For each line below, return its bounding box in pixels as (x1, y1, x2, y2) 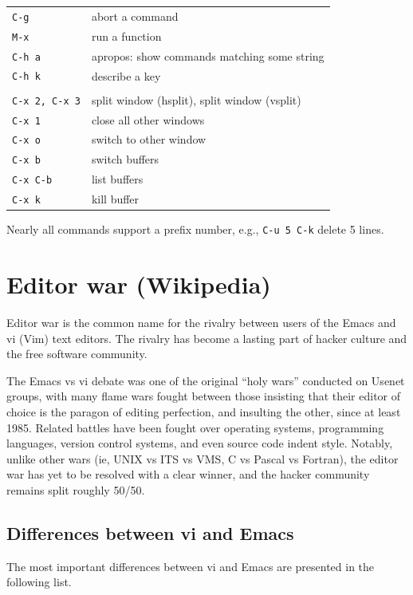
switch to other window (91, 131, 206, 148)
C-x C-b (12, 175, 53, 187)
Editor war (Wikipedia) (6, 268, 271, 301)
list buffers (91, 171, 144, 187)
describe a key (91, 67, 161, 84)
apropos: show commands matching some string (91, 47, 324, 64)
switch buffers (91, 151, 159, 167)
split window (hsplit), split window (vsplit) (91, 91, 301, 108)
